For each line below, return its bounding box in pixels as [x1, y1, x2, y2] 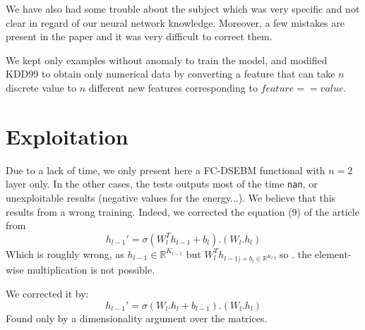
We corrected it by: [6, 286, 89, 301]
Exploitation [6, 121, 128, 150]
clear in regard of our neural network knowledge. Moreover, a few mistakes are [6, 15, 345, 30]
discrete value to [6, 80, 77, 94]
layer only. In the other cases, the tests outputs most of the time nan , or [6, 176, 318, 191]
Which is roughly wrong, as [6, 246, 124, 261]
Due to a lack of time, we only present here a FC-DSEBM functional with [6, 162, 325, 177]
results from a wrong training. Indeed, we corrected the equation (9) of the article [6, 204, 359, 219]
